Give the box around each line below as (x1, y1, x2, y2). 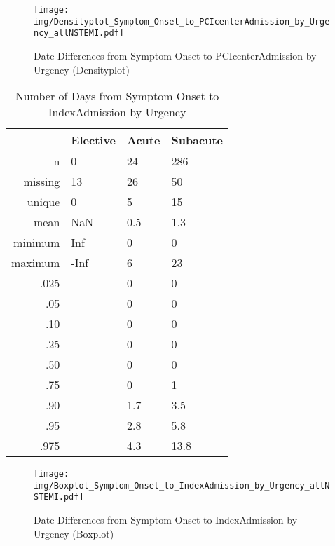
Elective (71, 132, 116, 149)
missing (23, 173, 60, 190)
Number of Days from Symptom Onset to (15, 88, 219, 104)
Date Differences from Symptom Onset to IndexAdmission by (34, 512, 298, 527)
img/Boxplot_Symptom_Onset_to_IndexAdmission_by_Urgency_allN (34, 480, 330, 491)
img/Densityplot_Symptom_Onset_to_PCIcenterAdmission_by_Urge (34, 16, 330, 27)
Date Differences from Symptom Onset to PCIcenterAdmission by (34, 48, 317, 62)
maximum (11, 254, 60, 271)
